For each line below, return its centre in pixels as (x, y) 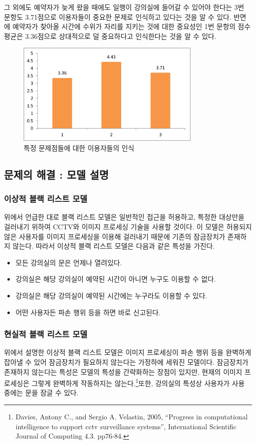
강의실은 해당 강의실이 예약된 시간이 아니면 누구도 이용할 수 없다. (116, 279)
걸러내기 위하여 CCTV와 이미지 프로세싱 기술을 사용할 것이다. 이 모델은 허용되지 (128, 226)
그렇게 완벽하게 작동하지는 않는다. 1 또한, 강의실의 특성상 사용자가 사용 (138, 382)
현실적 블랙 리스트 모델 (46, 334)
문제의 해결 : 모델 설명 (56, 174)
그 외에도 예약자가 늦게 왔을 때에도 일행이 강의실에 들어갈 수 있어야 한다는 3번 (124, 7)
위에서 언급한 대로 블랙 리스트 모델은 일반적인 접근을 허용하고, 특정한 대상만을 (124, 217)
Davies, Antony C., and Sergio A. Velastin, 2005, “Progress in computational (131, 416)
